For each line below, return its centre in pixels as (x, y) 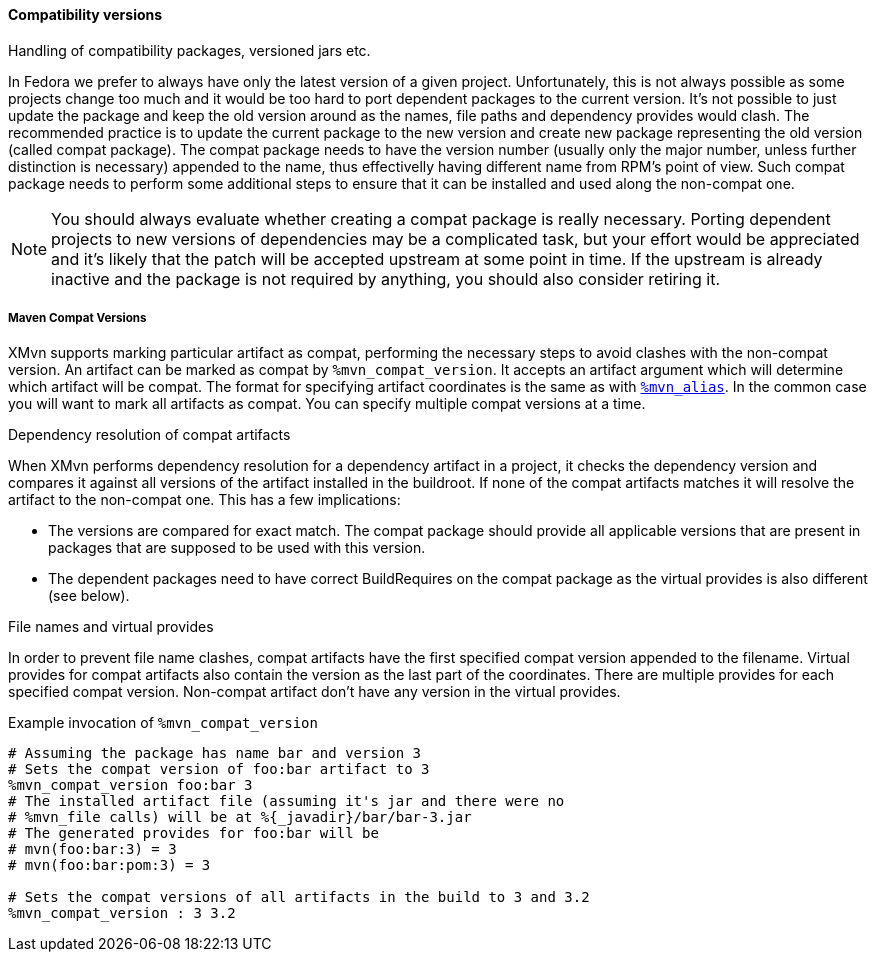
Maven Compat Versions (77, 318)
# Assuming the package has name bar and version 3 (215, 753)
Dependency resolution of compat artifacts (149, 435)
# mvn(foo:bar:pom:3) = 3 (109, 865)
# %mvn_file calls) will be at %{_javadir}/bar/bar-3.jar (240, 817)
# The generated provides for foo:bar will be (193, 833)
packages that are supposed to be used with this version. (237, 548)
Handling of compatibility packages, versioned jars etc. (189, 50)
